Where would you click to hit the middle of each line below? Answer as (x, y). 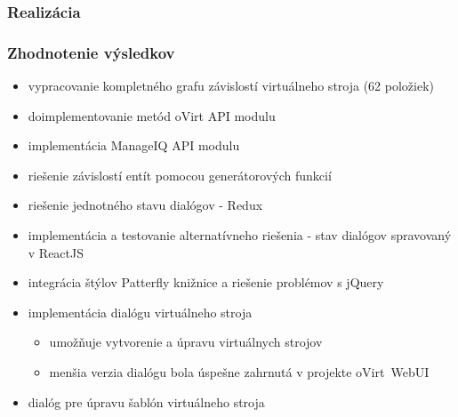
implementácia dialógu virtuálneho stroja (140, 312)
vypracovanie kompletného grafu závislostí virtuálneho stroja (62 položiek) (231, 86)
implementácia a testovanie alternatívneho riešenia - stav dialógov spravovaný (240, 235)
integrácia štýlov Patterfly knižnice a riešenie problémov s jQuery (206, 282)
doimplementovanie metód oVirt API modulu (152, 115)
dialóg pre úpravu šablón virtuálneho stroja (146, 401)
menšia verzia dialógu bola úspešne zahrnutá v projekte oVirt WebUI (239, 372)
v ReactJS (56, 252)
